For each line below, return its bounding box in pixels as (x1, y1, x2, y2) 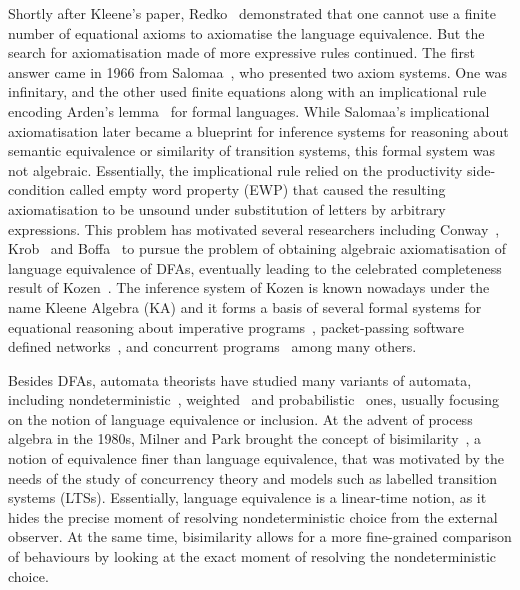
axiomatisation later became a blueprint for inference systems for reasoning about (8, 120, 509, 141)
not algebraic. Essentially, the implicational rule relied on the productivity (8, 159, 463, 180)
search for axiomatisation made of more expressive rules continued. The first (8, 42, 475, 63)
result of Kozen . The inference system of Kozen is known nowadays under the (8, 277, 490, 298)
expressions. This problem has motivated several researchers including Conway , (8, 218, 500, 239)
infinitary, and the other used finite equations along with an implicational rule (8, 81, 487, 102)
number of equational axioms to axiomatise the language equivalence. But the (8, 22, 485, 43)
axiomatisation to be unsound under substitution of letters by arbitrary (8, 198, 446, 219)
